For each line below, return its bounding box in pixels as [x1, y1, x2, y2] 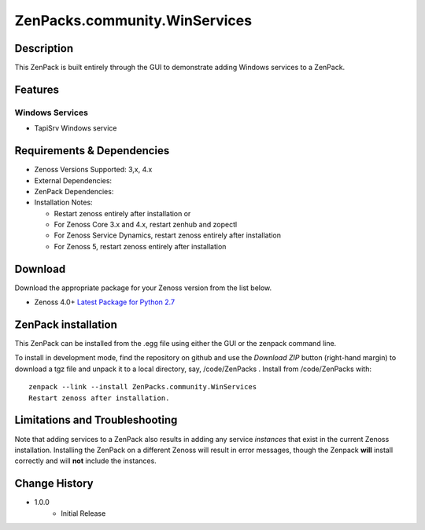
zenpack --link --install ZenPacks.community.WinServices [28, 382, 257, 392]
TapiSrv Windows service [34, 123, 117, 133]
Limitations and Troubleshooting [14, 414, 178, 427]
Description [14, 42, 74, 55]
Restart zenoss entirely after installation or [54, 208, 191, 218]
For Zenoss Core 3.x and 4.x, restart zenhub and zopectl [54, 220, 238, 230]
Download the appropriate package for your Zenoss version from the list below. [14, 283, 272, 293]
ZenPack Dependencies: [34, 186, 114, 196]
